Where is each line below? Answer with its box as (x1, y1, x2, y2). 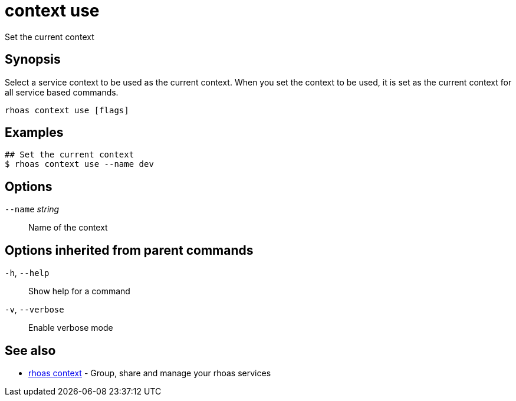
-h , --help (5, 268, 50, 278)
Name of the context (28, 222, 108, 233)
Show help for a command (28, 286, 130, 297)
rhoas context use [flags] (5, 105, 129, 115)
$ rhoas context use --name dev (5, 159, 154, 169)
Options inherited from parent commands (5, 242, 254, 258)
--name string (5, 204, 60, 215)
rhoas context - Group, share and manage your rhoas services (28, 367, 271, 378)
